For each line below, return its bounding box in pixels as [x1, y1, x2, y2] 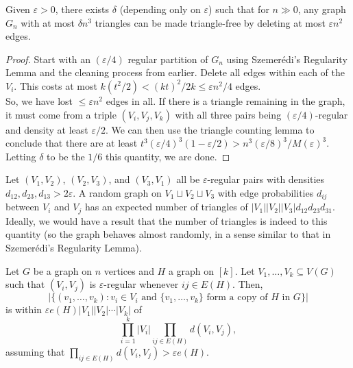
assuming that [5, 345, 65, 358]
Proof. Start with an [5, 51, 91, 66]
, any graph [297, 2, 346, 16]
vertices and [104, 263, 154, 278]
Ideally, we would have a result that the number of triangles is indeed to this [5, 213, 328, 228]
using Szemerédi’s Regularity [226, 51, 348, 66]
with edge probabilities [217, 185, 314, 199]
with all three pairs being [175, 107, 282, 121]
